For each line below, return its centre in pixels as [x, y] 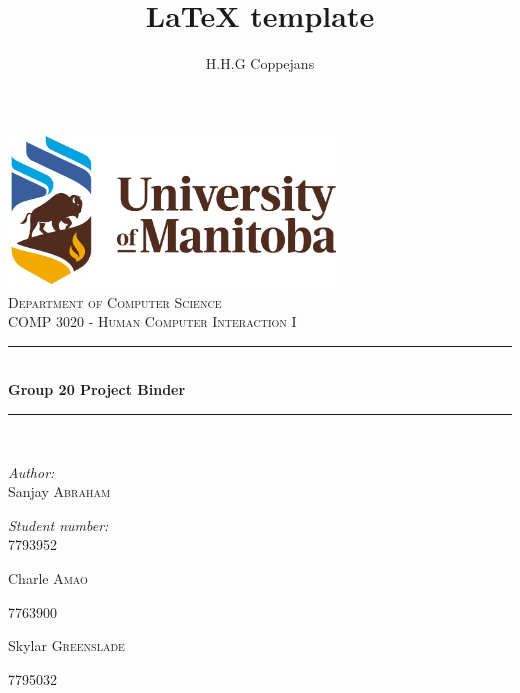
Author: [31, 471]
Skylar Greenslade [66, 645]
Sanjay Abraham [59, 491]
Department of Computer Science [115, 301]
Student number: [58, 524]
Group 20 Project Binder [97, 389]
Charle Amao [48, 578]
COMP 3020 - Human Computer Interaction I [152, 321]
